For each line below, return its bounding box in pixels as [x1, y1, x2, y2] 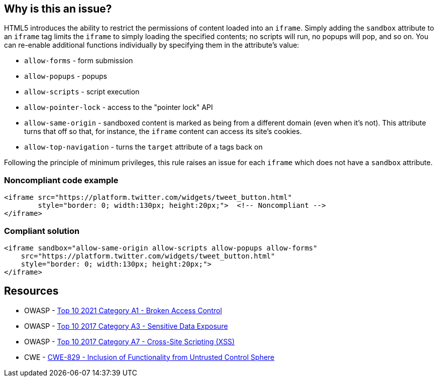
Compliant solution [4, 225, 80, 236]
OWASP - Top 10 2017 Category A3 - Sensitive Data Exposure [24, 321, 228, 330]
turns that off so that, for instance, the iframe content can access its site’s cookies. [24, 127, 302, 136]
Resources [4, 285, 59, 298]
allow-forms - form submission [24, 56, 133, 65]
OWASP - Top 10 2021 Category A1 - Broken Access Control [24, 306, 222, 315]
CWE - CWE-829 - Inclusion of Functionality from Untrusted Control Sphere [24, 352, 275, 361]
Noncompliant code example [4, 175, 119, 185]
